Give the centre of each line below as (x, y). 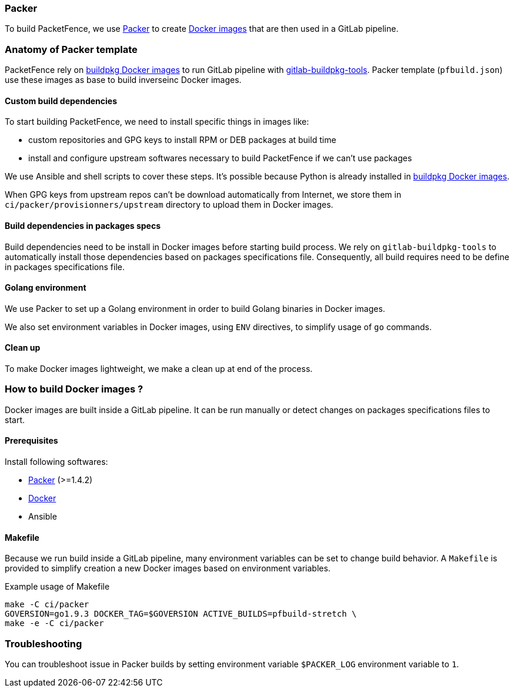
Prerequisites (31, 441)
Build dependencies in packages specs (83, 225)
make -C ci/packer (47, 605)
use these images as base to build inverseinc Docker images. (123, 80)
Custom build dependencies (61, 101)
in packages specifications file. (65, 267)
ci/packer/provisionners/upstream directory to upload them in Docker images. (169, 205)
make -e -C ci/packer (54, 623)
